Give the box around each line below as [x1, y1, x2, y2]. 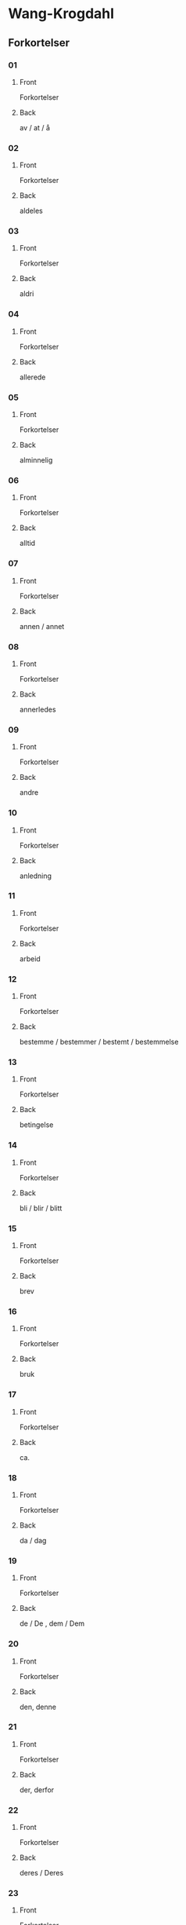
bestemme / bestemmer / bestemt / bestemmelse [19, 1038, 179, 1047]
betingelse [19, 1120, 54, 1129]
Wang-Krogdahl [8, 5, 115, 23]
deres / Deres [19, 1868, 64, 1878]
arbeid [19, 953, 41, 963]
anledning [19, 871, 52, 880]
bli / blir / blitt [19, 1203, 63, 1213]
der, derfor [19, 1784, 55, 1795]
